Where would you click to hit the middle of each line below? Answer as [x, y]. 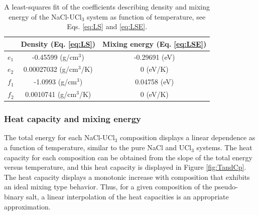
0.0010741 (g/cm [51, 94]
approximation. [27, 206]
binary [14, 197]
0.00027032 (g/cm [51, 69]
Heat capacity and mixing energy [73, 119]
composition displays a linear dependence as [187, 137]
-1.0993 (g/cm [55, 82]
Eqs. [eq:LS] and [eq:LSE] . [107, 26]
